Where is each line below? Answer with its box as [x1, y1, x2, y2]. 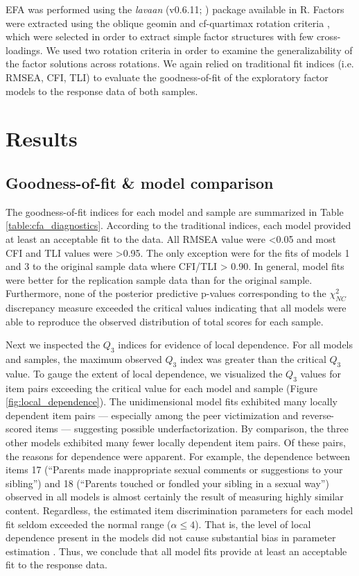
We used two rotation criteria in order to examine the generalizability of [46, 42, 353, 57]
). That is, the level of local [195, 516, 311, 531]
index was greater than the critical [179, 352, 326, 366]
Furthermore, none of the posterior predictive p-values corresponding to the [6, 286, 326, 300]
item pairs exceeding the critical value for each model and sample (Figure [6, 380, 318, 395]
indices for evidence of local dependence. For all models [118, 337, 353, 352]
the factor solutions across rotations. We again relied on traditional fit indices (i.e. [6, 56, 354, 71]
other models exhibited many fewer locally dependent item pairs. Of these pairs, [6, 435, 346, 450]
